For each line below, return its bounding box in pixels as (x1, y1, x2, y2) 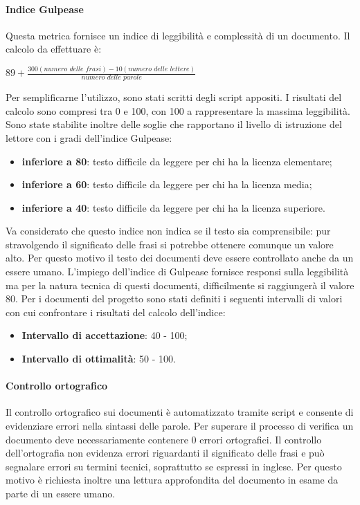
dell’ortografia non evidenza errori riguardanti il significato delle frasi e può (6, 446, 325, 460)
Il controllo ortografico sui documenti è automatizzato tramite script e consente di (6, 405, 354, 419)
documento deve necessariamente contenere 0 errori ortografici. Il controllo (6, 432, 322, 446)
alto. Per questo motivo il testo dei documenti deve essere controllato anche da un (6, 250, 354, 265)
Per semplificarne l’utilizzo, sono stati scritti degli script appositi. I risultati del (6, 90, 342, 104)
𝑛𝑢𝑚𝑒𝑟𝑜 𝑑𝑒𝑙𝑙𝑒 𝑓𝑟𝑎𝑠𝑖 (44, 65, 102, 73)
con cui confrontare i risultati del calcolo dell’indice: (6, 304, 226, 319)
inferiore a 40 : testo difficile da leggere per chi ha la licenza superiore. (21, 200, 325, 214)
